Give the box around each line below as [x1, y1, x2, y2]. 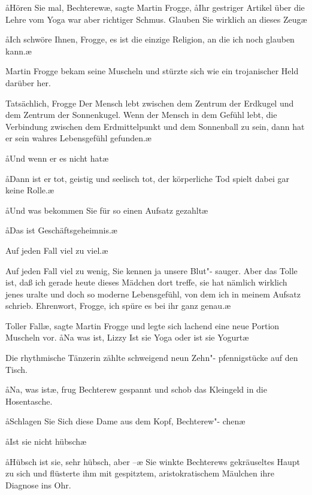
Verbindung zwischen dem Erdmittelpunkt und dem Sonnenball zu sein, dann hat [5, 120, 305, 132]
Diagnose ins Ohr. [5, 478, 71, 491]
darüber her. [5, 76, 51, 89]
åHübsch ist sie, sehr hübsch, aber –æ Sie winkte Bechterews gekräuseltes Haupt [5, 455, 301, 467]
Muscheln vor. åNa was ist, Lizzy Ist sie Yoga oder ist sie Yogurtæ [5, 331, 249, 344]
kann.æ [5, 44, 32, 57]
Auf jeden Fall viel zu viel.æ [5, 244, 108, 256]
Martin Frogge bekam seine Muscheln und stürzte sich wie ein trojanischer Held [5, 65, 299, 77]
